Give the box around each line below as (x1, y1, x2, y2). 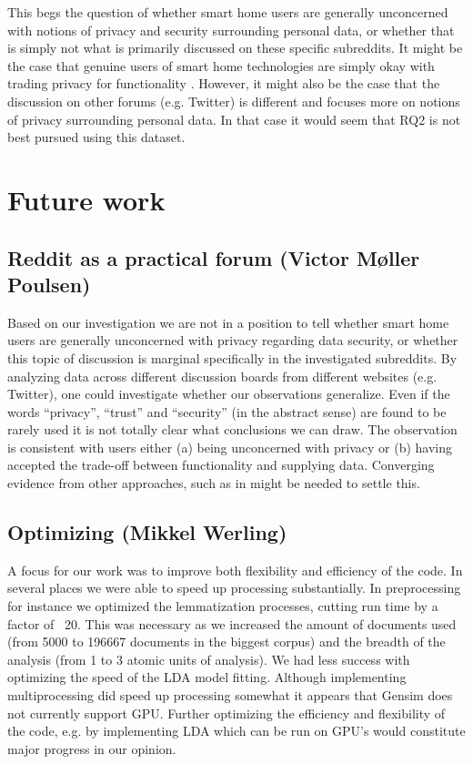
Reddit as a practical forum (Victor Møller (7, 243, 420, 271)
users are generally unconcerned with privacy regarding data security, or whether (7, 331, 458, 350)
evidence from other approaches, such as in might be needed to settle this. (7, 474, 420, 493)
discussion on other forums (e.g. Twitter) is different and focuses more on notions (7, 91, 460, 110)
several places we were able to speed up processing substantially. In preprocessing (7, 578, 461, 597)
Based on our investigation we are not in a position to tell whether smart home (7, 312, 449, 331)
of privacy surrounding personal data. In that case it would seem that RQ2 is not (7, 109, 461, 128)
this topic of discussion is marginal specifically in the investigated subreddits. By (7, 348, 458, 367)
